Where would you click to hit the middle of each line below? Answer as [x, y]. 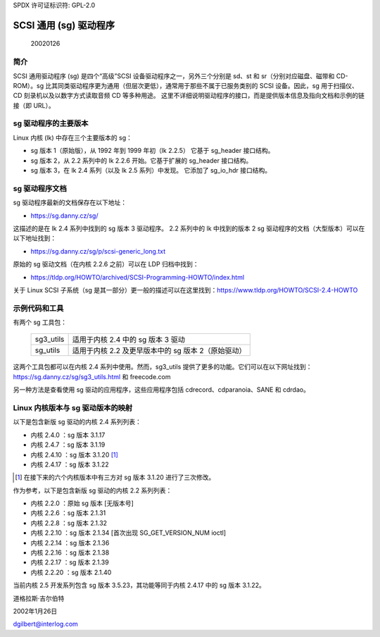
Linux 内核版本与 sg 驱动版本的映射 [73, 407]
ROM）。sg [28, 85]
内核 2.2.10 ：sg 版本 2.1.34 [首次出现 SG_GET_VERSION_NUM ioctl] [128, 533]
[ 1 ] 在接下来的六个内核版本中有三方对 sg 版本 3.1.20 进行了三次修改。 [115, 477]
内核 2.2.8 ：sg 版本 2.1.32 [69, 523]
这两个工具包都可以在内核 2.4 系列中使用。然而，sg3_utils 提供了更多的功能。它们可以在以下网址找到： [163, 367]
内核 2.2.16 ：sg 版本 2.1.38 [70, 552]
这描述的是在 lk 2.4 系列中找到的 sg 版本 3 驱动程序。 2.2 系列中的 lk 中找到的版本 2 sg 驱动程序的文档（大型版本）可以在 [189, 228]
